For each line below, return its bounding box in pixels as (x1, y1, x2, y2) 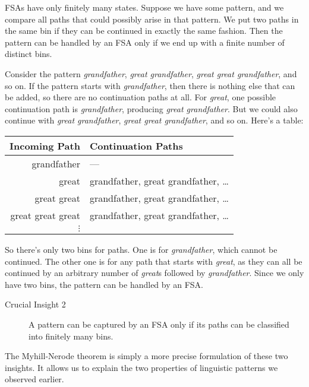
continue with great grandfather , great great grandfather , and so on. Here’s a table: (5, 114, 304, 126)
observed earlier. (5, 373, 64, 385)
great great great (10, 208, 80, 222)
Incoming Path (10, 138, 80, 153)
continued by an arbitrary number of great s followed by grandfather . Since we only (5, 267, 304, 279)
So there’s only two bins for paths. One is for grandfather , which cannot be (5, 243, 278, 255)
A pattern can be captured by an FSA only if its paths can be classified (29, 318, 289, 330)
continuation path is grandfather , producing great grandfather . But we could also (5, 102, 298, 115)
